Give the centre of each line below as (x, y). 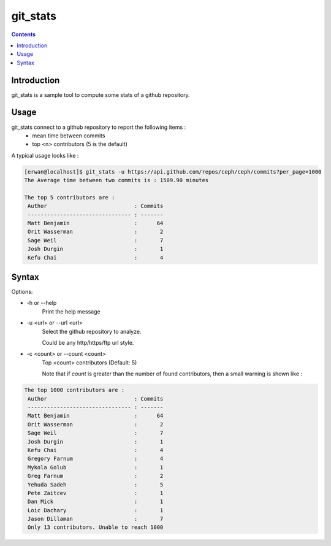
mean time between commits (69, 136)
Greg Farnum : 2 (96, 476)
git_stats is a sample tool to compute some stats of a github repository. (101, 94)
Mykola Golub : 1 (96, 467)
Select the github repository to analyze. (92, 331)
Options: (22, 292)
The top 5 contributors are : (70, 197)
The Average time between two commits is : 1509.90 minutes (116, 180)
